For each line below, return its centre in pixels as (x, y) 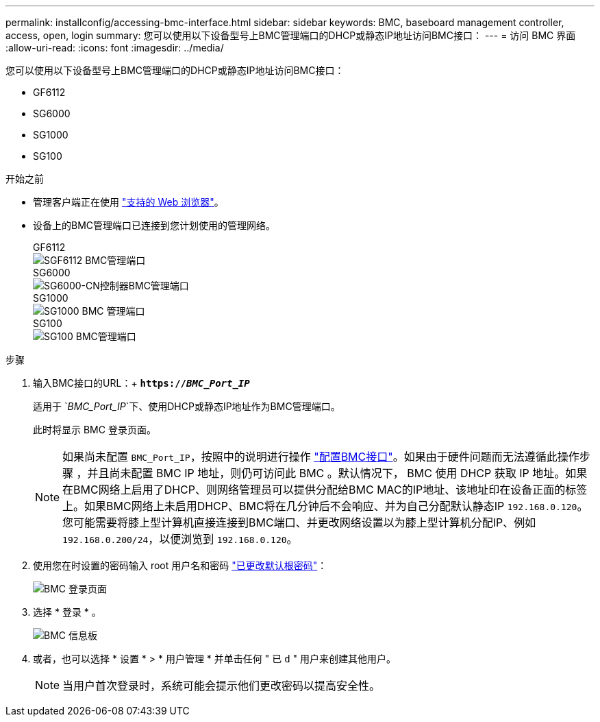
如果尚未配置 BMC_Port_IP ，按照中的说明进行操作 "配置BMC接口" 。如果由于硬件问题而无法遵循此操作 (321, 457)
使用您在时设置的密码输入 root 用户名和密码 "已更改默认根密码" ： (180, 565)
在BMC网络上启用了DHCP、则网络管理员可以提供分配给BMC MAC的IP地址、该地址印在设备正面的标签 (325, 490)
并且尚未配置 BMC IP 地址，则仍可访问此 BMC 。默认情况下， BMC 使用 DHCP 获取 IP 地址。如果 (337, 473)
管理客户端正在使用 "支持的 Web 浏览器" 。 (128, 202)
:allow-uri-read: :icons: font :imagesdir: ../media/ (115, 48)
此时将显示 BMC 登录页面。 (95, 430)
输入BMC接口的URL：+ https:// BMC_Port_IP (141, 383)
